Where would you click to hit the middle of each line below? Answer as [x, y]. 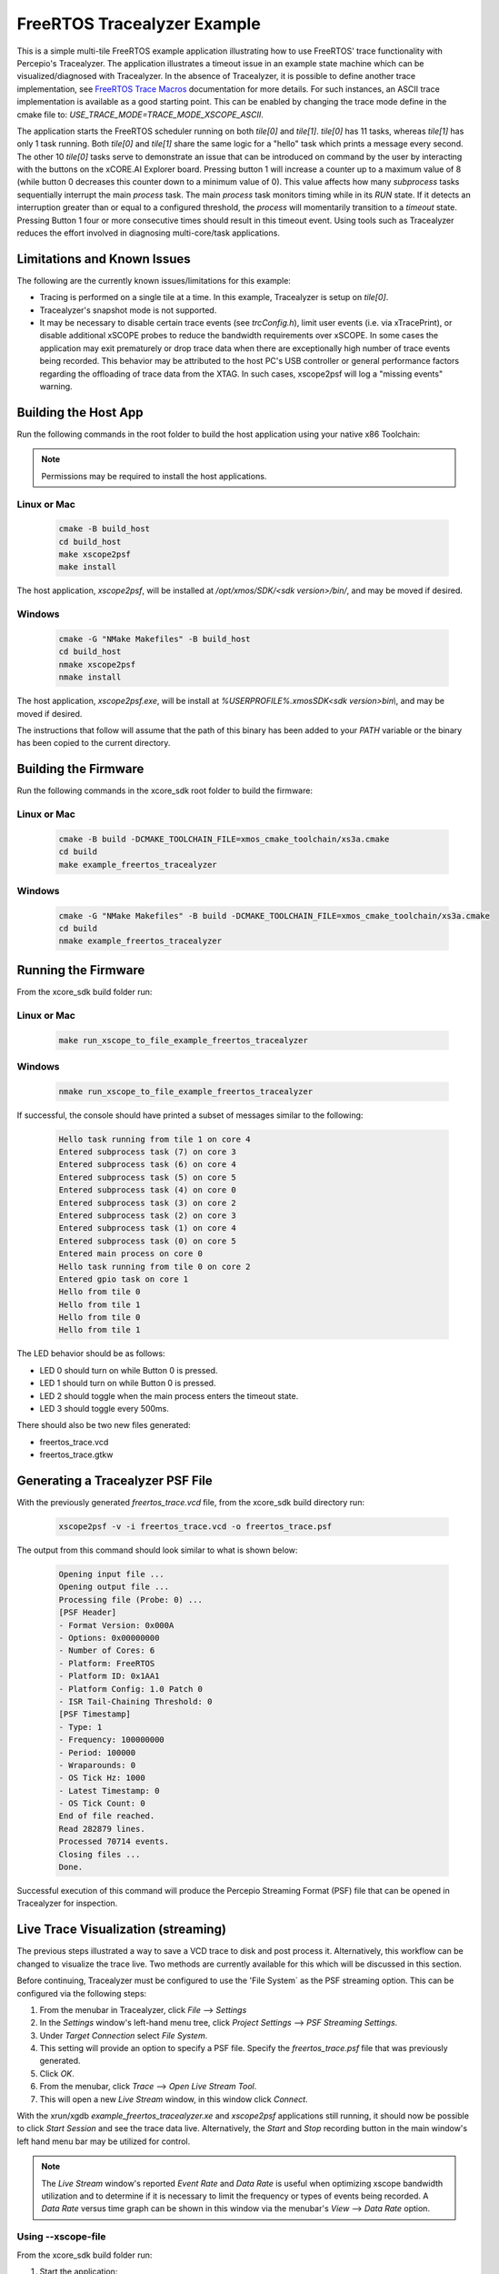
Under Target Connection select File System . [124, 2035]
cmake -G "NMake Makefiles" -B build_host [155, 639]
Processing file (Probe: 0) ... [131, 1600]
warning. [56, 387]
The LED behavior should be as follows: [91, 1353]
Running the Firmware [81, 970]
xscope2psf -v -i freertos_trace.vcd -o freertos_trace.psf [195, 1527]
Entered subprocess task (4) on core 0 [147, 1190]
